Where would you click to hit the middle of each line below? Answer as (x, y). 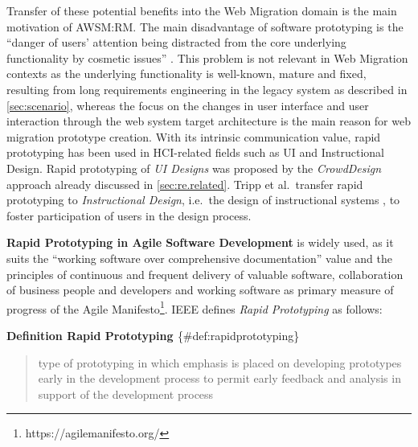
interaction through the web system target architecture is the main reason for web (209, 121)
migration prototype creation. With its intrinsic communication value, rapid (194, 136)
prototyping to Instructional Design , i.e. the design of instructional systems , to (203, 200)
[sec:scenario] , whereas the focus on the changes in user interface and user (188, 105)
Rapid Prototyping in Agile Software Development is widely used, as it (200, 242)
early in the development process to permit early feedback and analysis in (219, 378)
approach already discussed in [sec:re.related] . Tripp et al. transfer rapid (185, 184)
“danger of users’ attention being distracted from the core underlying (176, 42)
